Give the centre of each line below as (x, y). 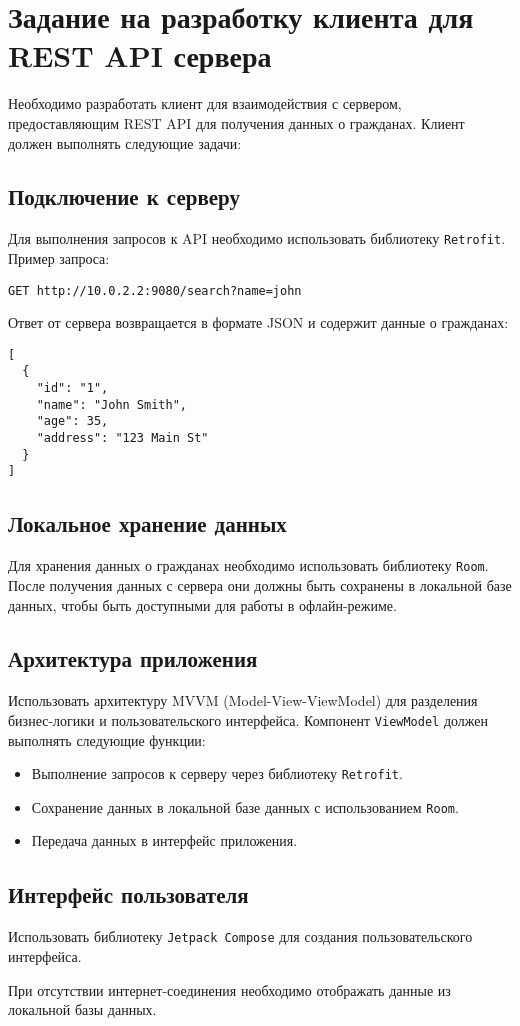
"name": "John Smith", (111, 404)
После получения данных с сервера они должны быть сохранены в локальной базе (260, 584)
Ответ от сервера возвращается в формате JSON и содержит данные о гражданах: (258, 322)
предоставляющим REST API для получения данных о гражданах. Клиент (236, 122)
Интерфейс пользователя (128, 894)
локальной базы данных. (82, 1009)
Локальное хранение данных (147, 523)
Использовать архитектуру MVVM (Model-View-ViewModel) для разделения (243, 700)
